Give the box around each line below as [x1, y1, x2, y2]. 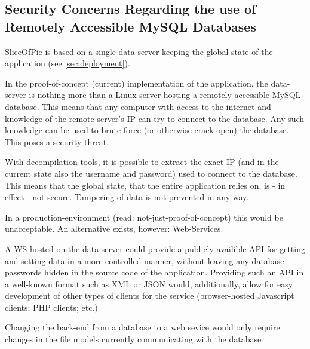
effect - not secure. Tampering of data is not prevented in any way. [5, 191, 249, 203]
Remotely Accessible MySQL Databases [5, 17, 256, 35]
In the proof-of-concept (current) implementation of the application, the [5, 76, 268, 89]
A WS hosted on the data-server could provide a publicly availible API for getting [5, 242, 305, 255]
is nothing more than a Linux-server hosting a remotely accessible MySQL [29, 88, 301, 101]
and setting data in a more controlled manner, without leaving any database [5, 254, 284, 267]
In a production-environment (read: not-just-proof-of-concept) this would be [5, 210, 283, 223]
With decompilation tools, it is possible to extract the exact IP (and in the [5, 155, 279, 168]
